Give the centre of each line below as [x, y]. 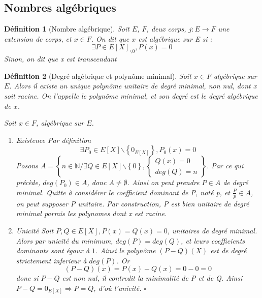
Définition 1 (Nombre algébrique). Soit [67, 29]
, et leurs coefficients [213, 240]
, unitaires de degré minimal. [212, 230]
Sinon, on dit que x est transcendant [60, 59]
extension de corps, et [38, 38]
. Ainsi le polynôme [126, 250]
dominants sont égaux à [53, 250]
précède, [28, 182]
